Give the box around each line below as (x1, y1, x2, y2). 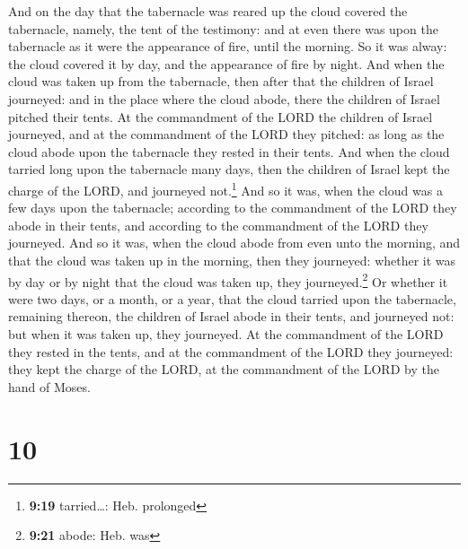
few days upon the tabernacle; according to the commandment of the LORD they (8, 198, 457, 217)
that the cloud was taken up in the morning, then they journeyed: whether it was (8, 250, 456, 269)
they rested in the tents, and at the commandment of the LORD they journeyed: (8, 342, 454, 361)
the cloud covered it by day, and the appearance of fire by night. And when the (8, 54, 445, 73)
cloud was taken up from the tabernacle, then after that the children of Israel (8, 72, 434, 91)
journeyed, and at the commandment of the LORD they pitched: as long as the (8, 125, 445, 144)
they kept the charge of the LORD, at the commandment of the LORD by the (8, 360, 439, 379)
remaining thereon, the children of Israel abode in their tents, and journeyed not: (8, 307, 455, 326)
